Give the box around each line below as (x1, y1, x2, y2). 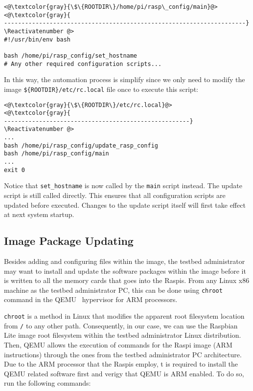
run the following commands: (4, 378, 91, 388)
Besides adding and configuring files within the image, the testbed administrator (4, 256, 245, 266)
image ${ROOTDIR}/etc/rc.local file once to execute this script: (4, 84, 198, 94)
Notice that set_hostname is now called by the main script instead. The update (4, 180, 242, 191)
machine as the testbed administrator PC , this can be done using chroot (4, 284, 223, 295)
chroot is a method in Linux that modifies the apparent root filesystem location (4, 311, 245, 321)
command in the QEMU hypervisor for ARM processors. (4, 294, 178, 304)
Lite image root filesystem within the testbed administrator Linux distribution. (4, 330, 241, 340)
